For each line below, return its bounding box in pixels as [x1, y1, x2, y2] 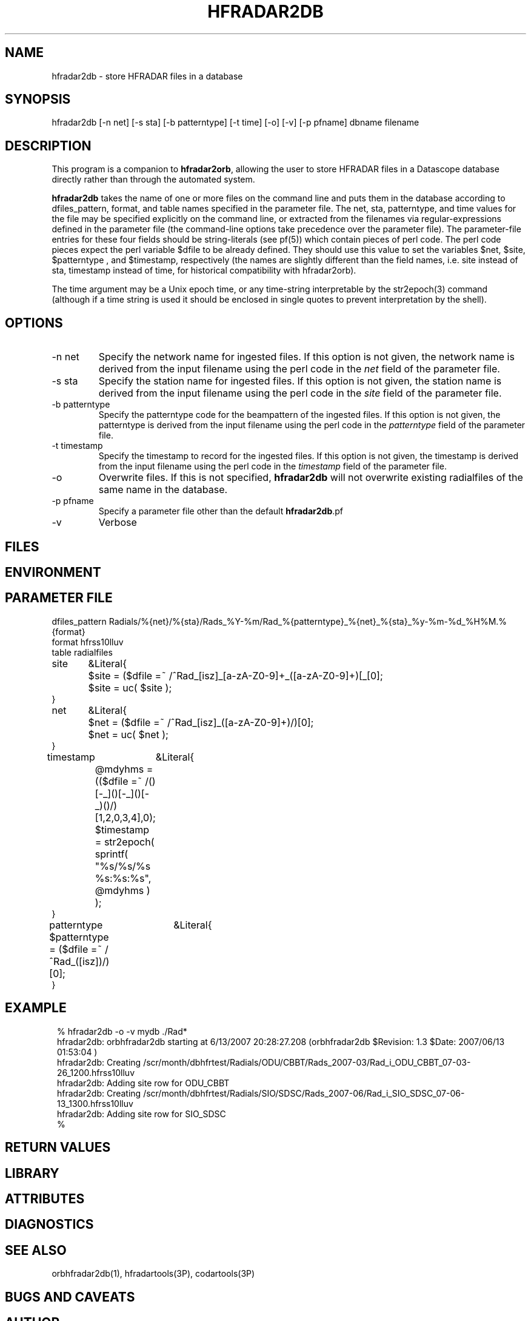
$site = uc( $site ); [88, 681, 172, 694]
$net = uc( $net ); [88, 728, 169, 741]
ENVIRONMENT [5, 564, 101, 580]
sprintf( [95, 847, 129, 860]
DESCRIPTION [5, 138, 92, 153]
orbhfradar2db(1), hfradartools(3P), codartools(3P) [52, 1268, 255, 1279]
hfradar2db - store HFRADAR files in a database [52, 70, 243, 81]
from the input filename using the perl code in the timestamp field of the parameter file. [98, 461, 447, 472]
